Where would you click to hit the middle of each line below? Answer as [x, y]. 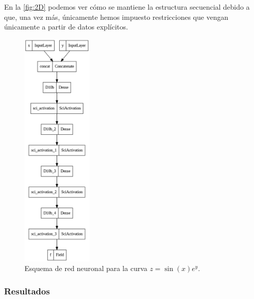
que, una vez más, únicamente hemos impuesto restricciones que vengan [116, 17]
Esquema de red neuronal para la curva [86, 268]
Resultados [27, 291]
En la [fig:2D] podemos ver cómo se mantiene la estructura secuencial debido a [127, 7]
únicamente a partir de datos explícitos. [66, 27]
